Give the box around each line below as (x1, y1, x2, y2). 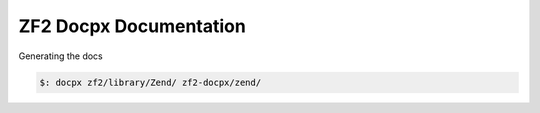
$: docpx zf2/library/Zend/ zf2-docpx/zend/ (39, 76, 262, 88)
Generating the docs (18, 50, 104, 62)
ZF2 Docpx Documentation (18, 15, 247, 37)
